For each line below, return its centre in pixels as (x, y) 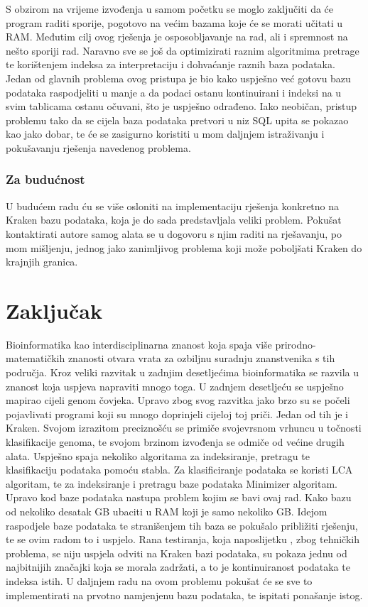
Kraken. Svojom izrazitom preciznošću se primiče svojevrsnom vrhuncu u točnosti (184, 428)
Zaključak (54, 310)
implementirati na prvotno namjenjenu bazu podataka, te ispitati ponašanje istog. (184, 595)
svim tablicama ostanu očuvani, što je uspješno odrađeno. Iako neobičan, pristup (182, 106)
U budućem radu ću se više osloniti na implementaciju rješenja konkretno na (173, 206)
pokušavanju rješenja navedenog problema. (98, 147)
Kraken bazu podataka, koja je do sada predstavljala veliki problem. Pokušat (174, 220)
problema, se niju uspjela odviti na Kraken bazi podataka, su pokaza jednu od (177, 553)
